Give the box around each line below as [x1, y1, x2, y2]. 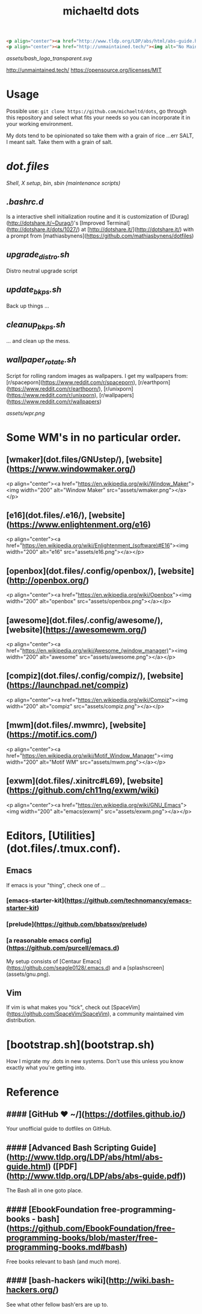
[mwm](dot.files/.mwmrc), [6, 720, 108, 731]
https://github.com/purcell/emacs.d [8, 944, 117, 952]
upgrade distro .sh [6, 250, 70, 262]
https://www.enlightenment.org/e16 [9, 520, 148, 530]
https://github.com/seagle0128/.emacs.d [8, 964, 109, 971]
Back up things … [6, 302, 49, 309]
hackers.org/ [6, 1285, 56, 1295]
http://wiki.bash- [108, 1275, 174, 1286]
